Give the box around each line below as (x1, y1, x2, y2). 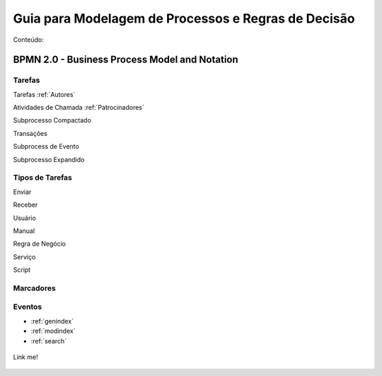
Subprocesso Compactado (13, 116, 92, 125)
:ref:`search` (30, 336, 67, 345)
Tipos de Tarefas (13, 173, 72, 183)
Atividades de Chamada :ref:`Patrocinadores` (13, 103, 145, 112)
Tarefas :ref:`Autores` (13, 90, 76, 98)
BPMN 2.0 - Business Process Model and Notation (13, 54, 238, 66)
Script (13, 266, 31, 274)
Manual (13, 227, 35, 235)
